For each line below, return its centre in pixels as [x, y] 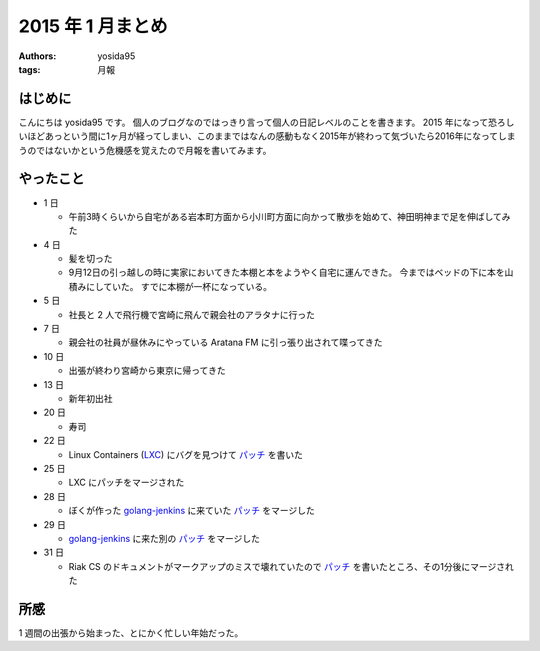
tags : [29, 69]
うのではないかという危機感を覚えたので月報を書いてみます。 [145, 150]
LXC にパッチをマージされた [126, 482]
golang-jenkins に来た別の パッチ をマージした [164, 538]
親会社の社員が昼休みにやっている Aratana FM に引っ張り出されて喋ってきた [225, 342]
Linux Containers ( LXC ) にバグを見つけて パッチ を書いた [186, 454]
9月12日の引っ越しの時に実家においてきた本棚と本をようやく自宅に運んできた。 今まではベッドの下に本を [286, 272]
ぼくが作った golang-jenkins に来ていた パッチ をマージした [191, 511]
